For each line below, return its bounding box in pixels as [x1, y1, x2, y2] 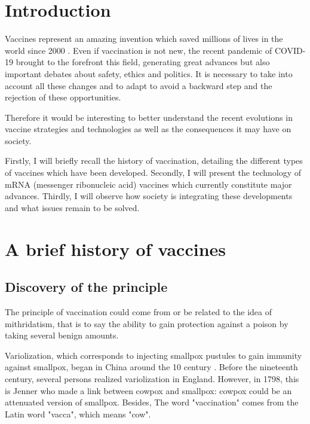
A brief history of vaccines [5, 236, 226, 261]
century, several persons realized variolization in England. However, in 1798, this [5, 372, 299, 385]
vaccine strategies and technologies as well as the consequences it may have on [5, 123, 291, 135]
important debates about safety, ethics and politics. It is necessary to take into [5, 67, 293, 80]
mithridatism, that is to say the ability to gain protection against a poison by [5, 317, 288, 330]
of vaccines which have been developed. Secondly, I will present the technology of [5, 166, 302, 179]
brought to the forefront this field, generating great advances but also [16, 56, 270, 68]
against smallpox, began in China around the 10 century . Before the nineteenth [5, 361, 298, 373]
